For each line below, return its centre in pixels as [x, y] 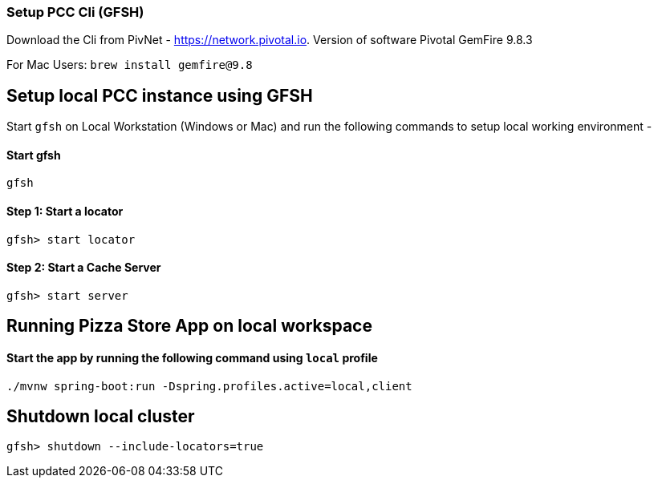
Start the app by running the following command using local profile [192, 357]
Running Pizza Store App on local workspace [189, 326]
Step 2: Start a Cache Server [84, 268]
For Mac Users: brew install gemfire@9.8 [130, 65]
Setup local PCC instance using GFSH [160, 95]
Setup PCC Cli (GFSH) [75, 12]
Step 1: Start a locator [65, 212]
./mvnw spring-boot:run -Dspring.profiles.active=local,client [209, 386]
